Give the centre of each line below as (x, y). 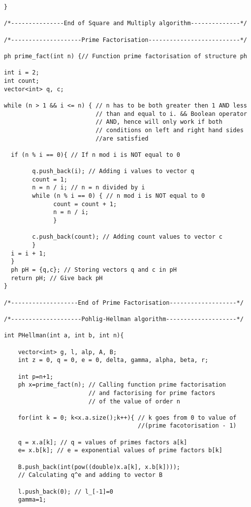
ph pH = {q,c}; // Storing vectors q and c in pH (94, 270)
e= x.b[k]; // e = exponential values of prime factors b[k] (120, 451)
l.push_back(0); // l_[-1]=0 (65, 491)
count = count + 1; (85, 204)
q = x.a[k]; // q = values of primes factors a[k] (103, 442)
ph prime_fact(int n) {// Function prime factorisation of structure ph (125, 56)
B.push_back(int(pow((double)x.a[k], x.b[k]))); (99, 467)
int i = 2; (22, 73)
